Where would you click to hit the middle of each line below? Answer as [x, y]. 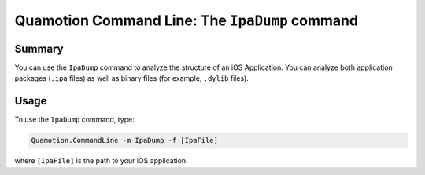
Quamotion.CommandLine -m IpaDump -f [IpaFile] [124, 140]
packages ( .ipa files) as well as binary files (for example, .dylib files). [132, 78]
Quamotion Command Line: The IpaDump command [186, 20]
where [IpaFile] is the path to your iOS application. [101, 161]
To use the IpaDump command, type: [75, 120]
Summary [39, 48]
